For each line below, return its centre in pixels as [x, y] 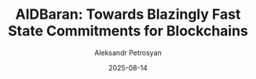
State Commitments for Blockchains [128, 31]
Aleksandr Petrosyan [128, 52]
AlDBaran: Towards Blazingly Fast [128, 14]
